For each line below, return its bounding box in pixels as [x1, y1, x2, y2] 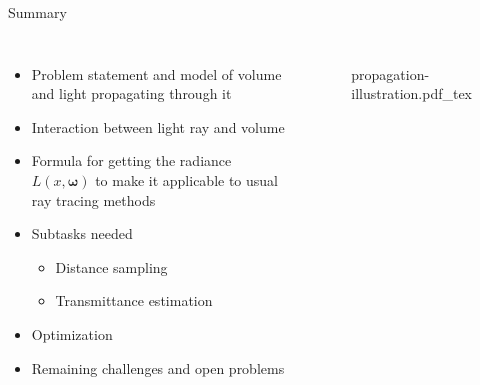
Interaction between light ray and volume [31, 116, 285, 137]
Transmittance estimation [55, 290, 213, 311]
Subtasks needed [31, 223, 133, 244]
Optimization [31, 323, 113, 344]
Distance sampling [55, 256, 168, 277]
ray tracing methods [31, 189, 156, 210]
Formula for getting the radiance [31, 150, 232, 171]
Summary [8, 2, 67, 22]
